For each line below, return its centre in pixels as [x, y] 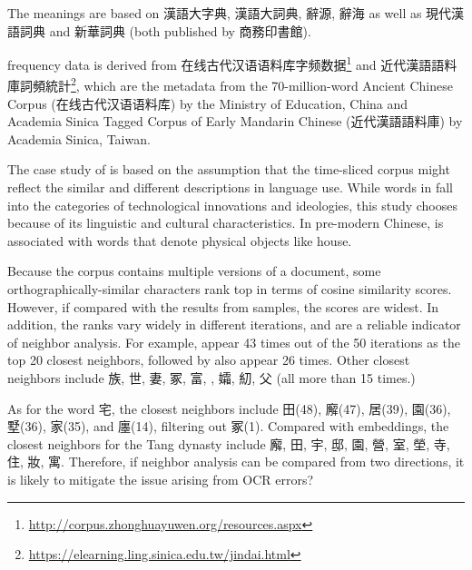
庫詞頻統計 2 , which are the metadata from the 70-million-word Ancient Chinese [230, 84]
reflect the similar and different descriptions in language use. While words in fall [230, 187]
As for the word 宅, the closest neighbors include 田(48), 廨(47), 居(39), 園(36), [229, 408]
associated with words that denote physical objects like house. [180, 240]
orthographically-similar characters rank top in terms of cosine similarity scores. [230, 289]
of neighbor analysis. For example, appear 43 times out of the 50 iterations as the [234, 342]
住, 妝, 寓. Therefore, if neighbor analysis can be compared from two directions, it [236, 462]
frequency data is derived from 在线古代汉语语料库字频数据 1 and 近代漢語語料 [232, 63]
